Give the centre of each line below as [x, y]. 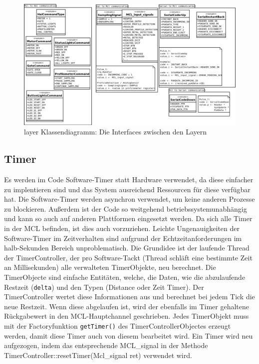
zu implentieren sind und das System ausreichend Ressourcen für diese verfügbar [127, 189]
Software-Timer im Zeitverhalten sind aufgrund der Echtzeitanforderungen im [123, 238]
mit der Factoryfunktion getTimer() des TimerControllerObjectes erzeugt [118, 326]
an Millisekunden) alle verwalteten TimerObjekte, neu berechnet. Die [110, 267]
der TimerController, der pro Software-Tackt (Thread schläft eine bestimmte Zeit [128, 257]
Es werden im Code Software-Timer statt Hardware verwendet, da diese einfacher [129, 180]
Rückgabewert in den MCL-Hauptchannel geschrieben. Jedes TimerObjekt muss [127, 316]
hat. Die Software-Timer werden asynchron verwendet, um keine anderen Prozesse [129, 199]
